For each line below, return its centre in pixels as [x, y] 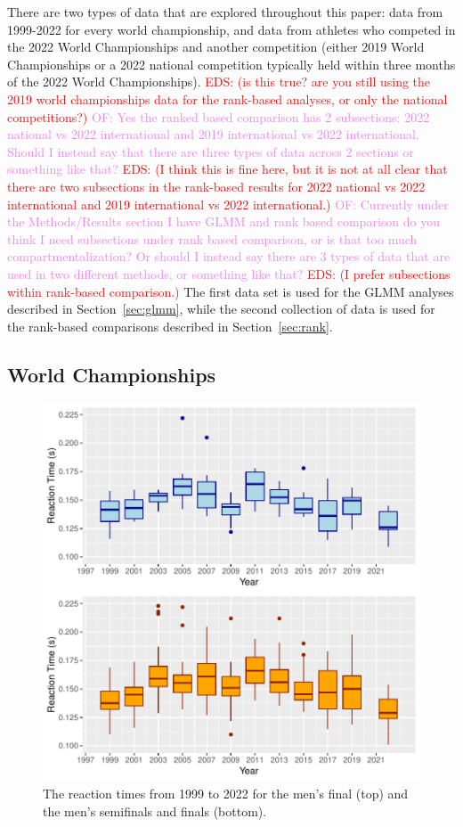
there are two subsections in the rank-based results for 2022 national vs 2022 [216, 186]
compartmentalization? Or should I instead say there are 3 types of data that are [229, 256]
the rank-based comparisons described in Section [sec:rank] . [170, 326]
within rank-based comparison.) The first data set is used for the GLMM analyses [231, 291]
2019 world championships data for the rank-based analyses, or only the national [227, 98]
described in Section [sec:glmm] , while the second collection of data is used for [221, 309]
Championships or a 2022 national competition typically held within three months [231, 64]
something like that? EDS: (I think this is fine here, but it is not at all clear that [227, 169]
